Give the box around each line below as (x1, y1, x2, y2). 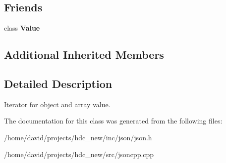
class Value (4, 23, 40, 33)
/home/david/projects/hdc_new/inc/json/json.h (4, 132, 152, 142)
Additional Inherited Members (4, 47, 164, 62)
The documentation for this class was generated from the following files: (4, 116, 223, 126)
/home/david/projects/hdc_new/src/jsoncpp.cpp (4, 149, 154, 159)
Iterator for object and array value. (4, 99, 111, 109)
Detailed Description (4, 76, 113, 91)
